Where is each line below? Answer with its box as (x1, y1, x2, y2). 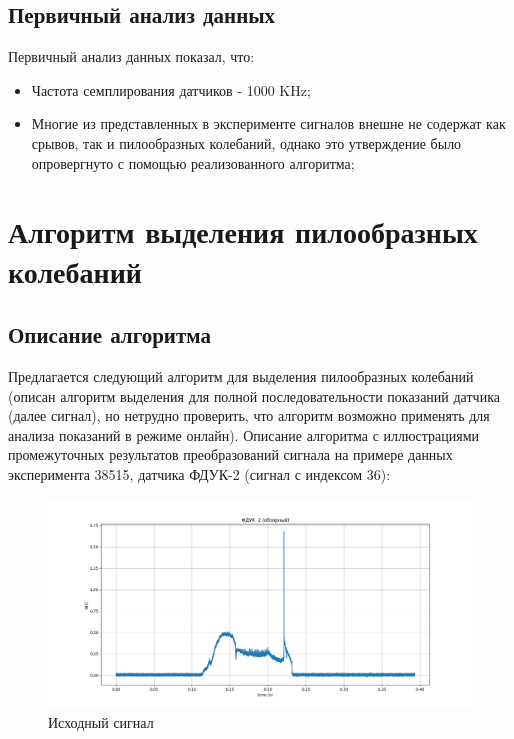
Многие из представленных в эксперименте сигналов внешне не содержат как (31, 113, 506, 134)
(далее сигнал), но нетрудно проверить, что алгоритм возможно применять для (8, 405, 490, 426)
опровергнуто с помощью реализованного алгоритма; (31, 152, 355, 173)
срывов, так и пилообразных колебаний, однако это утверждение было (31, 132, 462, 153)
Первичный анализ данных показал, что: (8, 46, 255, 67)
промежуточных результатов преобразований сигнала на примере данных (8, 444, 453, 465)
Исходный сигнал (48, 712, 154, 733)
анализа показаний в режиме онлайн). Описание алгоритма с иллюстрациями (8, 424, 479, 445)
